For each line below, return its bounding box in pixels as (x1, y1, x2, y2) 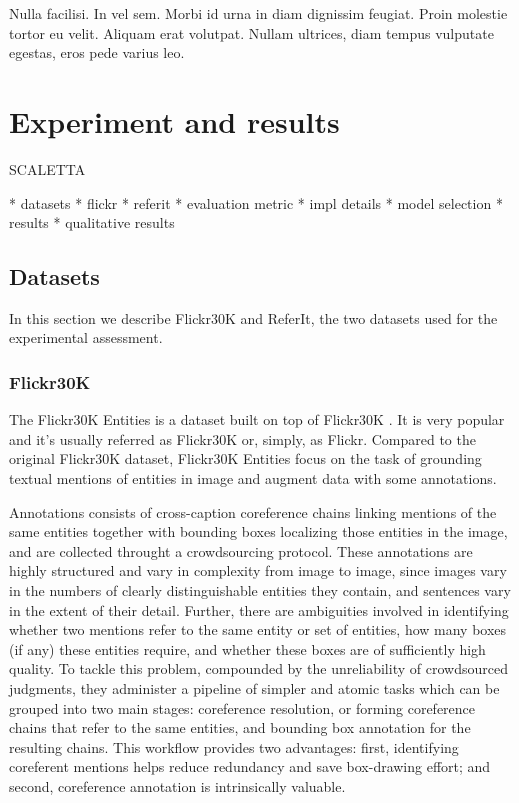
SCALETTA (9, 158, 86, 179)
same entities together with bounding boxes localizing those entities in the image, (9, 521, 508, 542)
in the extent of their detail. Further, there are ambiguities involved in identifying (9, 599, 509, 620)
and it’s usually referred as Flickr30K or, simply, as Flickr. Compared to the (9, 428, 476, 449)
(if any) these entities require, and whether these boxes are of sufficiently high (9, 638, 486, 659)
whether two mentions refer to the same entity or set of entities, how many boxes (9, 619, 507, 640)
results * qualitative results (9, 212, 175, 233)
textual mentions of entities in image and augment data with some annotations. (9, 468, 497, 489)
